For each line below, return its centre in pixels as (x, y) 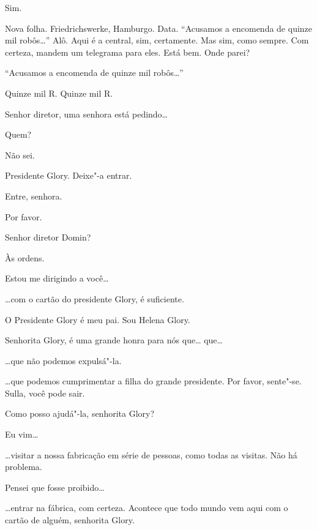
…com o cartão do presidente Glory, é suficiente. (95, 298)
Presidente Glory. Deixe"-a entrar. (69, 175)
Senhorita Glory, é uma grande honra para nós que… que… (114, 340)
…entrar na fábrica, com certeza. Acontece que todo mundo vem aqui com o (147, 508)
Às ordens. (25, 257)
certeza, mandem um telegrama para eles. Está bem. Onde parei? (128, 52)
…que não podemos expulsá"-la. (63, 360)
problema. (24, 467)
